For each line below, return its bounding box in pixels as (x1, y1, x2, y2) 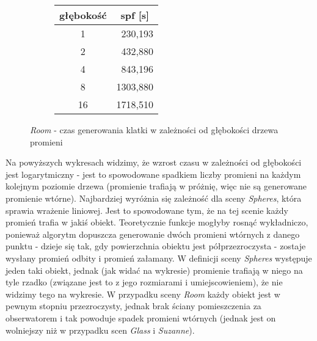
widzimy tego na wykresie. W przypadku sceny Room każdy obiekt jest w (5, 287, 280, 300)
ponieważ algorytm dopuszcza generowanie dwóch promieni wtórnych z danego (5, 227, 300, 240)
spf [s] (120, 8, 150, 22)
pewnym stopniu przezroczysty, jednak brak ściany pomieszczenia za (5, 299, 261, 312)
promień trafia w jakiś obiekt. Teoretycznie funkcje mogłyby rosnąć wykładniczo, (5, 216, 308, 229)
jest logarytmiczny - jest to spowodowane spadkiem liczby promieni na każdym (5, 167, 301, 180)
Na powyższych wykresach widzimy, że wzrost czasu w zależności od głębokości (5, 156, 302, 169)
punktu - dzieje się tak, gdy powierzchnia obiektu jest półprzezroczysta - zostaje (5, 240, 306, 252)
